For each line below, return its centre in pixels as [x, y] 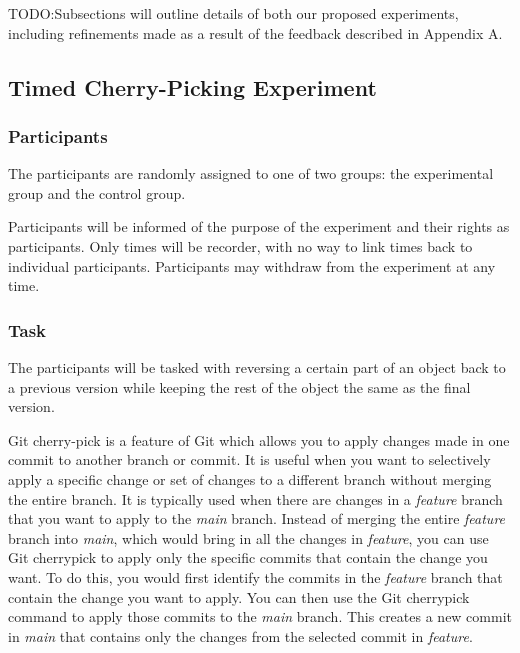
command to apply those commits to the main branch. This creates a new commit [260, 616]
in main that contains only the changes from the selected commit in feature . [240, 635]
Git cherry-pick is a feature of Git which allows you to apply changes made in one [259, 439]
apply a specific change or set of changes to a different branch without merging [250, 478]
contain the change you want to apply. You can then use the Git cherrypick [239, 596]
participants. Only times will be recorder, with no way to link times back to [240, 245]
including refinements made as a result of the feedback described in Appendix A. [255, 32]
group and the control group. [97, 192]
